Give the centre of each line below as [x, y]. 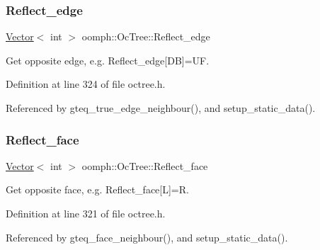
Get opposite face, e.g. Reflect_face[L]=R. [97, 189]
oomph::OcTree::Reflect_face [145, 165]
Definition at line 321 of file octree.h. [86, 213]
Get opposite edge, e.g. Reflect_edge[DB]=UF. [108, 60]
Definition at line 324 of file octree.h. [86, 84]
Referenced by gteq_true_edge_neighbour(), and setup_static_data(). [161, 108]
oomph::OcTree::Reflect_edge [146, 36]
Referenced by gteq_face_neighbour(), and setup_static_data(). [147, 237]
